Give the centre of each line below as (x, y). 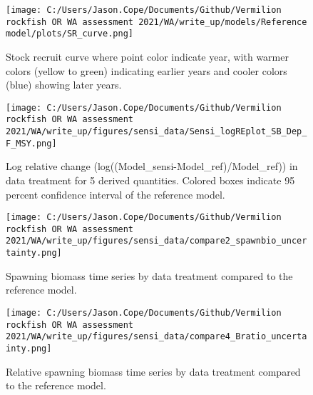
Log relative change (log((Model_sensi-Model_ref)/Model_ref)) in (152, 166)
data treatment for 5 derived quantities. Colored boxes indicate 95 (150, 180)
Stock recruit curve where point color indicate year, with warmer (147, 56)
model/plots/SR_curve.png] (70, 34)
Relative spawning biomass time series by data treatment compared (153, 371)
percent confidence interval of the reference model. (116, 194)
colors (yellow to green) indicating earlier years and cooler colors (147, 70)
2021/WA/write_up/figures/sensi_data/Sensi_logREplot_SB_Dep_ (156, 132)
